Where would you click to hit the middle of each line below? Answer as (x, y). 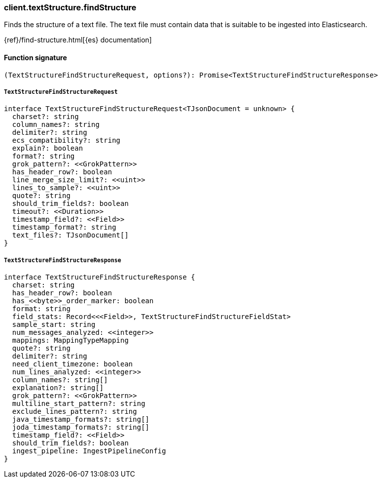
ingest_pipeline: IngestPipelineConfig (89, 451)
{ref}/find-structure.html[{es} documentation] (78, 40)
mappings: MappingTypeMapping (70, 341)
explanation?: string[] (58, 388)
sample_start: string (54, 325)
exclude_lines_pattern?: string (74, 412)
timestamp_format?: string (64, 227)
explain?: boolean (48, 148)
